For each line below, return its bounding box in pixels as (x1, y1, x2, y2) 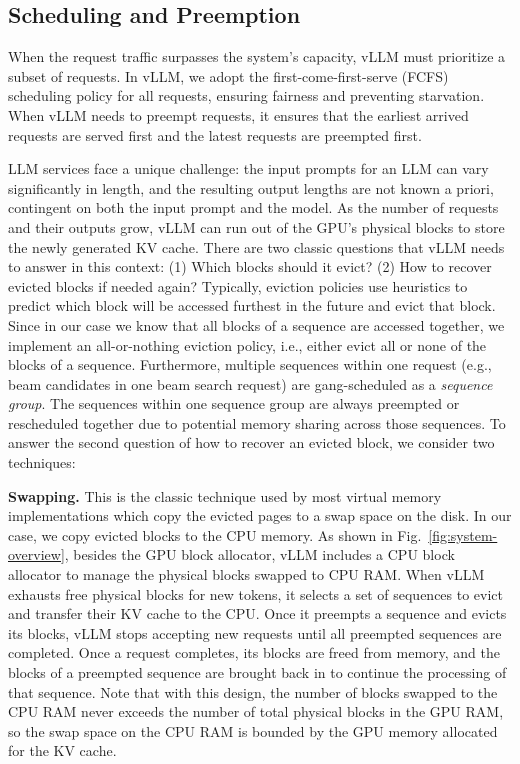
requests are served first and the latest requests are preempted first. (8, 124, 422, 145)
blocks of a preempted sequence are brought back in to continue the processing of (8, 662, 507, 683)
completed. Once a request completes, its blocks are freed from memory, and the (8, 642, 500, 663)
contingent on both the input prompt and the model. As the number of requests (8, 197, 499, 218)
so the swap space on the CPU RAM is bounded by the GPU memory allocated (8, 720, 498, 741)
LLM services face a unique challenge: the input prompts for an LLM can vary (8, 158, 489, 179)
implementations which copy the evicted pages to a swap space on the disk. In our (8, 505, 512, 526)
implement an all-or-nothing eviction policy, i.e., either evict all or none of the (8, 334, 487, 355)
